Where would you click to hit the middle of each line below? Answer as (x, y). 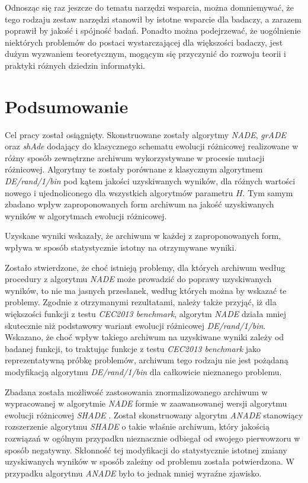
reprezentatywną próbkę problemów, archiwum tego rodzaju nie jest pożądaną (147, 360)
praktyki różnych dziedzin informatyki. (75, 65)
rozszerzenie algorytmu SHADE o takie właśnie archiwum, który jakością (137, 426)
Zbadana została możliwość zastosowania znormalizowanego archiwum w (136, 391)
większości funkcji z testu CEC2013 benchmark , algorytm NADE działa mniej (145, 314)
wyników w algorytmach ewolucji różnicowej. (86, 215)
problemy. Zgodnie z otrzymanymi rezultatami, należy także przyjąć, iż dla (141, 302)
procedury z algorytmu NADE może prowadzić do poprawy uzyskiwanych (138, 279)
